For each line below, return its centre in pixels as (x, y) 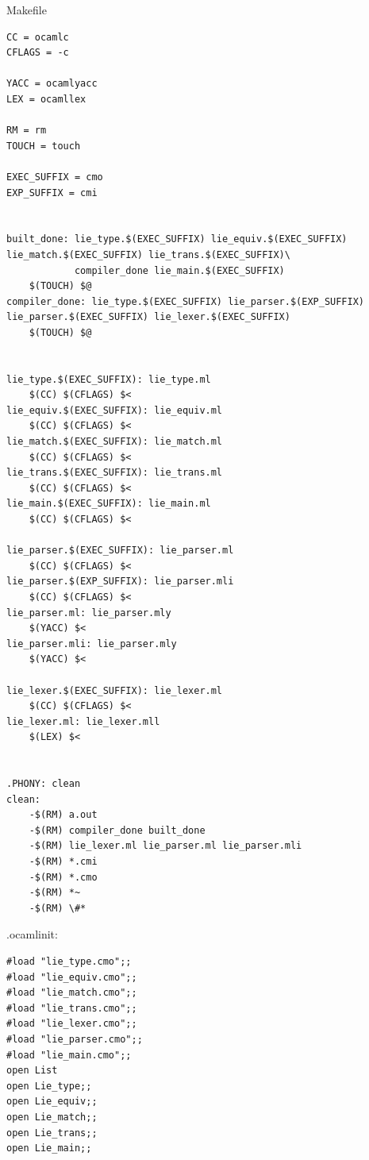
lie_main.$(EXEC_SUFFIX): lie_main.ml (109, 504)
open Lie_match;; (52, 1117)
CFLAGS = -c (38, 53)
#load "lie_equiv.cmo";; (72, 977)
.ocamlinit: (32, 934)
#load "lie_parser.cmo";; (75, 1039)
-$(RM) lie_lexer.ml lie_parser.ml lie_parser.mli (165, 846)
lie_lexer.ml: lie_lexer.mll (83, 721)
